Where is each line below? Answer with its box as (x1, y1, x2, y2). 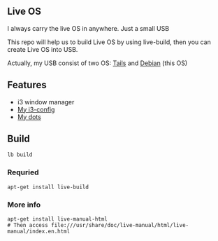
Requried (7, 167, 40, 177)
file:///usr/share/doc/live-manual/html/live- (51, 222, 189, 229)
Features (7, 79, 47, 91)
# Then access (7, 222, 49, 229)
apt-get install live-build (7, 184, 89, 191)
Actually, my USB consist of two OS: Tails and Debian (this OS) (7, 59, 188, 67)
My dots (17, 112, 42, 121)
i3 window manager (17, 97, 75, 106)
